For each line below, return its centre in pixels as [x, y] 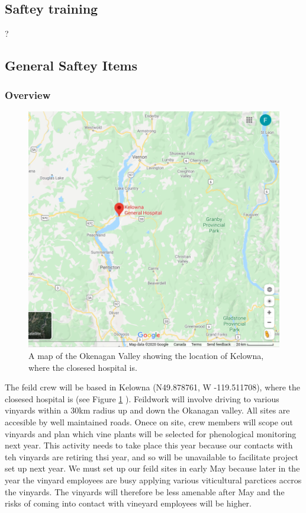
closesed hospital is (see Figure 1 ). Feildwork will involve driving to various [142, 398]
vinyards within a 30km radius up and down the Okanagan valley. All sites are [147, 410]
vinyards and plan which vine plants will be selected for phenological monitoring [151, 433]
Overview [28, 94]
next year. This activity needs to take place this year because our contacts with [149, 445]
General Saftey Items [71, 65]
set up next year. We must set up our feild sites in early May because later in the [152, 468]
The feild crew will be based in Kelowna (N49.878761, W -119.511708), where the [153, 387]
